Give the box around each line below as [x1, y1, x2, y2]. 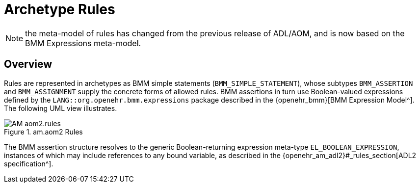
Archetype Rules [4, 1, 115, 18]
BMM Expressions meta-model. [25, 38, 141, 48]
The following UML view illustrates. [4, 104, 117, 112]
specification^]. [4, 159, 53, 168]
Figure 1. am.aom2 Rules [4, 127, 83, 136]
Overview [4, 58, 52, 71]
